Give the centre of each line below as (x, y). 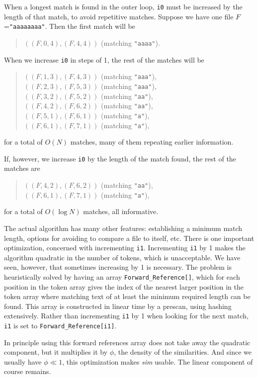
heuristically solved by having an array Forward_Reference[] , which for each (122, 276)
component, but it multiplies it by (56, 352)
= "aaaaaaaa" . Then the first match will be (70, 26)
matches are (22, 168)
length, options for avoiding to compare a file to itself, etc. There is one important (129, 238)
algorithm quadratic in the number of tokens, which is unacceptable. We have (122, 257)
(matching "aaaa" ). (130, 42)
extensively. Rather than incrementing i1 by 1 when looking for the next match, (126, 316)
